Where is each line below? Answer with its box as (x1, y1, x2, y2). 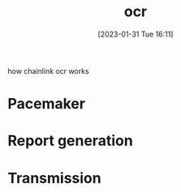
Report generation (7, 132, 133, 150)
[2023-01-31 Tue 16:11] (97, 29, 174, 39)
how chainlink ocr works (7, 66, 90, 75)
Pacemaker (7, 95, 86, 113)
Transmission (7, 169, 102, 187)
